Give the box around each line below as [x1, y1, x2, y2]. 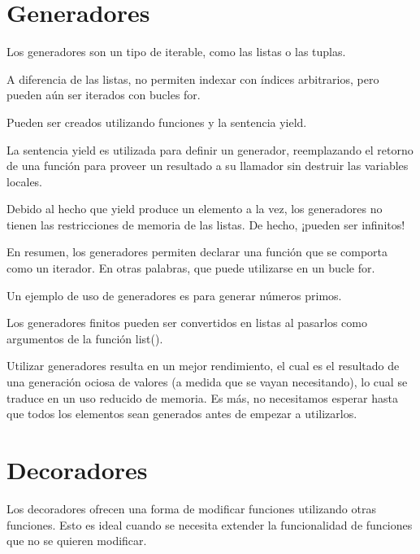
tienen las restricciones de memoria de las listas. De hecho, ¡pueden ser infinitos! [6, 216, 405, 233]
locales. [6, 172, 43, 190]
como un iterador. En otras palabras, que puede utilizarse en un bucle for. [6, 260, 375, 277]
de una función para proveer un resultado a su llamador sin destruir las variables [6, 157, 409, 174]
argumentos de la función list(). [6, 329, 163, 347]
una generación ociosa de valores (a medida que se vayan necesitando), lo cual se [6, 373, 408, 390]
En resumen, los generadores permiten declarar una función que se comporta [6, 243, 388, 260]
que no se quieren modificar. [6, 532, 147, 549]
